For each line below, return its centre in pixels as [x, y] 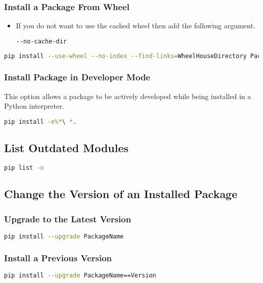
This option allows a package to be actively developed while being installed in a [128, 96]
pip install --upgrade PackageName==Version [80, 276]
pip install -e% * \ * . [40, 122]
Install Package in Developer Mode [77, 77]
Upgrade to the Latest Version [68, 219]
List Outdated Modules [67, 148]
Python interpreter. [34, 106]
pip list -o [24, 168]
